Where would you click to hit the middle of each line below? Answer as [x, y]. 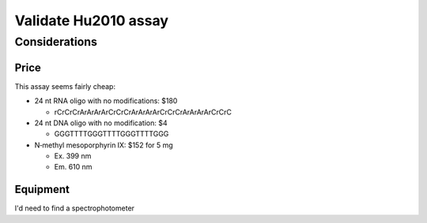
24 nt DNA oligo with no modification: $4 [101, 123]
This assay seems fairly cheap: [65, 86]
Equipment [42, 190]
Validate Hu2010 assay [92, 20]
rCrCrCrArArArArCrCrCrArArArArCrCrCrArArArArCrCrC [143, 112]
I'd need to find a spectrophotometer [74, 208]
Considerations [56, 42]
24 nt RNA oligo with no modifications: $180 [106, 101]
